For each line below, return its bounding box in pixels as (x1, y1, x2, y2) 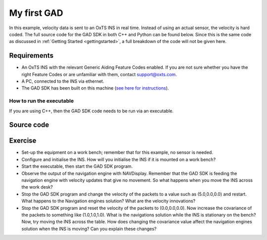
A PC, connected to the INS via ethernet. (21, 78, 104, 84)
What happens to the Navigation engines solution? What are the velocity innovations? (21, 198, 195, 204)
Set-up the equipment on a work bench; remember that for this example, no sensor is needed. (21, 149, 214, 155)
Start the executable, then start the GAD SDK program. (21, 163, 133, 169)
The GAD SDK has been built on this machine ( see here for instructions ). (21, 85, 169, 91)
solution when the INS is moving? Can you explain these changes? (21, 226, 157, 232)
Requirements (9, 51, 54, 60)
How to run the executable (9, 97, 74, 104)
